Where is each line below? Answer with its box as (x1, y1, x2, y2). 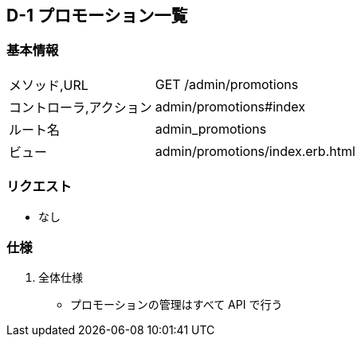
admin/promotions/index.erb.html (155, 142, 355, 159)
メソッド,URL (9, 76, 88, 93)
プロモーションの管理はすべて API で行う (70, 298, 283, 312)
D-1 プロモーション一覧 (6, 6, 188, 25)
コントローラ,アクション (9, 99, 152, 115)
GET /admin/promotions (155, 76, 299, 92)
